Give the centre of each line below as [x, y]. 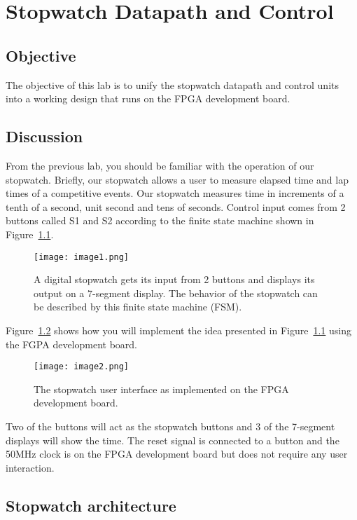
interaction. [30, 467]
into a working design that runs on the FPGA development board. [148, 98]
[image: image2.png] [82, 367]
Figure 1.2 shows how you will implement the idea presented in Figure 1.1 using [178, 330]
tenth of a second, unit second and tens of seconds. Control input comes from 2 [176, 206]
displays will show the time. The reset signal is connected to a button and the [173, 440]
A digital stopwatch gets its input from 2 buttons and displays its [174, 279]
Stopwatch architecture [91, 505]
